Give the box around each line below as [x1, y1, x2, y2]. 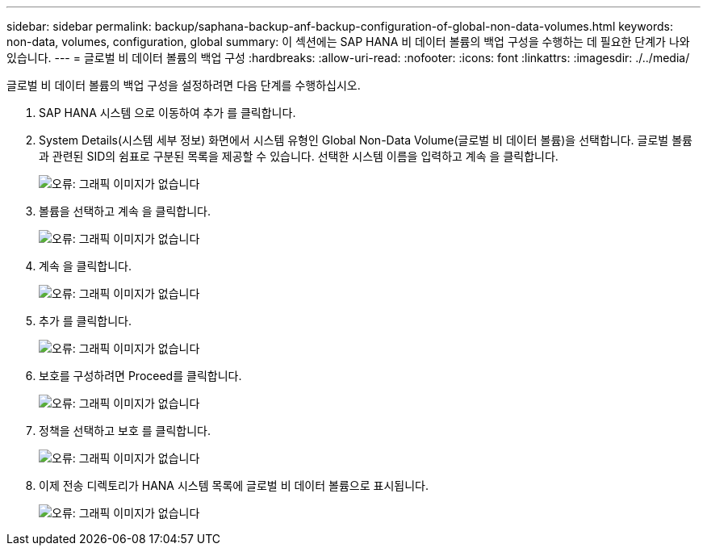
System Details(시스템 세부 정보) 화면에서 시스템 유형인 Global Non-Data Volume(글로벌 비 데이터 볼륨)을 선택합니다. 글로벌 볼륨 [39, 133, 692, 147]
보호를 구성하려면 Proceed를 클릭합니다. [39, 369, 242, 383]
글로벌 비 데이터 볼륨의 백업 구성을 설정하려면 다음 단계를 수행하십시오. [6, 78, 361, 92]
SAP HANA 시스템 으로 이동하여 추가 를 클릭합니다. [39, 106, 296, 119]
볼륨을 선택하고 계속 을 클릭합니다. [39, 204, 211, 218]
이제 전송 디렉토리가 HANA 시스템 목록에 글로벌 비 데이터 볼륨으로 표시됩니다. [39, 479, 429, 492]
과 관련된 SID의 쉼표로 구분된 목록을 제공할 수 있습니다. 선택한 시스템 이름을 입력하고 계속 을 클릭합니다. [39, 149, 558, 163]
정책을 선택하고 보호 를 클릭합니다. [39, 424, 211, 437]
